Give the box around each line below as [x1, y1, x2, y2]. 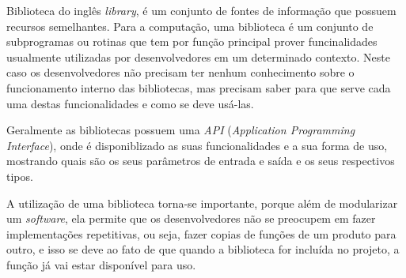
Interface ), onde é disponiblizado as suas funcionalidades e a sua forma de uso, [6, 137, 388, 153]
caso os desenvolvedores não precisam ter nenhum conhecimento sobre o [6, 64, 355, 81]
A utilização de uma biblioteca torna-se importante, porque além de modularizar [6, 194, 398, 211]
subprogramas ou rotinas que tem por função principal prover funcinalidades [6, 33, 378, 50]
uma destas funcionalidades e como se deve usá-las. [6, 95, 254, 111]
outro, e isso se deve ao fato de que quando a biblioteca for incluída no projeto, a [6, 241, 400, 257]
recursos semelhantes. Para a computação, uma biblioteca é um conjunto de [6, 17, 374, 34]
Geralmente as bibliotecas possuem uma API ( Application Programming [6, 122, 355, 138]
